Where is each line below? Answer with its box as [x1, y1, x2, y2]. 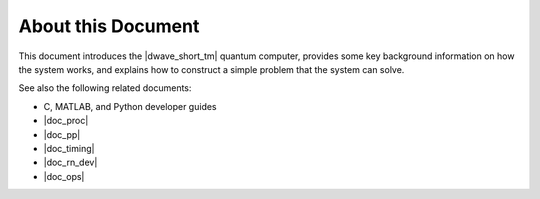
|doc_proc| [43, 115, 89, 127]
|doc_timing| [43, 142, 95, 154]
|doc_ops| [43, 170, 85, 182]
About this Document [18, 15, 200, 37]
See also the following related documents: [18, 82, 192, 94]
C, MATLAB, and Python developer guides [43, 100, 217, 112]
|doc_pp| [43, 128, 81, 140]
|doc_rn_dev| [43, 156, 98, 169]
